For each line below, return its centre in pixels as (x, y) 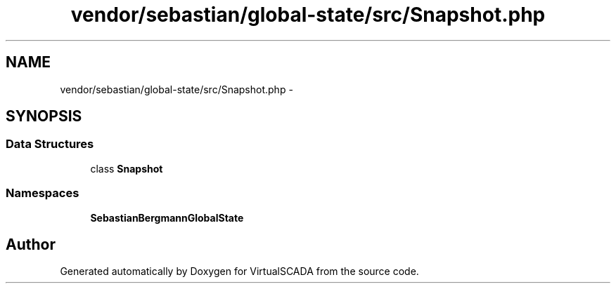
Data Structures (50, 144)
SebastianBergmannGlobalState (167, 217)
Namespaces (43, 193)
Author (31, 244)
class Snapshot (127, 168)
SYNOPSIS (44, 116)
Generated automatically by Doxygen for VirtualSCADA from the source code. (239, 271)
